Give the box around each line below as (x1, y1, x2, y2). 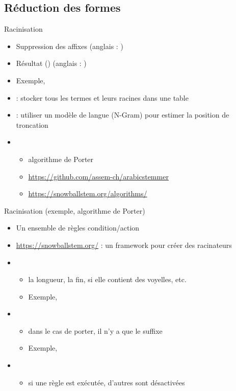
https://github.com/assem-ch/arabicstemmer (28, 171, 169, 181)
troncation (16, 119, 48, 130)
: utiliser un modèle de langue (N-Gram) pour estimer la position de (16, 109, 229, 120)
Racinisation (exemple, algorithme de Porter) (4, 205, 145, 216)
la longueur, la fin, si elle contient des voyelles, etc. (28, 274, 187, 285)
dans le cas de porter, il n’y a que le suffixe (28, 325, 163, 336)
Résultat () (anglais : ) (16, 58, 87, 68)
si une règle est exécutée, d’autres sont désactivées (28, 377, 185, 387)
